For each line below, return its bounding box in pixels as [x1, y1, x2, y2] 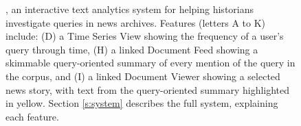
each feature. [5, 109, 59, 123]
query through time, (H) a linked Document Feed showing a [5, 42, 258, 56]
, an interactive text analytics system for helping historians [5, 2, 254, 16]
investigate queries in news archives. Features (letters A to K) [5, 15, 265, 29]
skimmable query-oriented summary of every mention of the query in [5, 55, 296, 70]
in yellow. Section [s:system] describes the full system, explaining [5, 96, 278, 110]
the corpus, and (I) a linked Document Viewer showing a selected [5, 68, 280, 83]
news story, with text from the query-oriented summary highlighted [5, 82, 290, 97]
